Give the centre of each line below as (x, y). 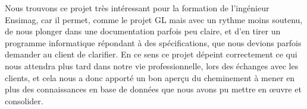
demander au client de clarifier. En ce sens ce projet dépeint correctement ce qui (151, 54)
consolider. (24, 100)
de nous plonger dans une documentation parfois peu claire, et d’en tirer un (143, 31)
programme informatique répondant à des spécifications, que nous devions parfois (153, 42)
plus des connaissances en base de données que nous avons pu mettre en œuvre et (153, 89)
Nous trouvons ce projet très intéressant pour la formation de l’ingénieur (137, 8)
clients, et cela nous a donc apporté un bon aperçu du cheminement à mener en (150, 77)
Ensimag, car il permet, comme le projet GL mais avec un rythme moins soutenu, (154, 19)
